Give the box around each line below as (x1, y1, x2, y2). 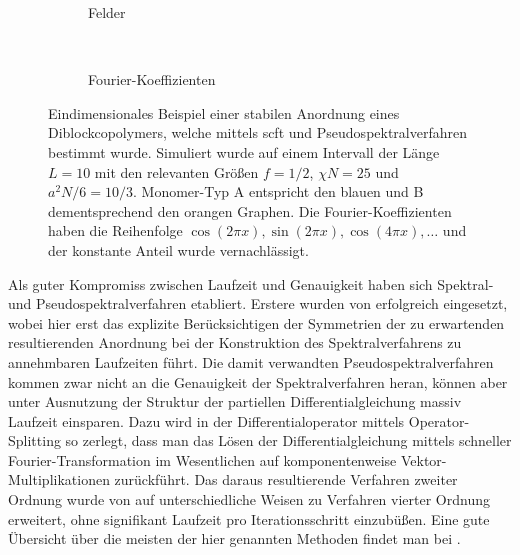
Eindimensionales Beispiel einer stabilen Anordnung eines (48, 102, 400, 123)
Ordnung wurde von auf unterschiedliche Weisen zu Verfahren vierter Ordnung (8, 489, 490, 510)
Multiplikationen (8, 469, 110, 490)
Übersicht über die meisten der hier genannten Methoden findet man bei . (8, 528, 461, 549)
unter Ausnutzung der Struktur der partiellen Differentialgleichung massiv (8, 391, 462, 412)
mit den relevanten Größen (94, 161, 259, 182)
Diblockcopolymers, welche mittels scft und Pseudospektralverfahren (48, 122, 468, 143)
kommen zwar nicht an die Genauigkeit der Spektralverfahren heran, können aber (8, 371, 508, 392)
